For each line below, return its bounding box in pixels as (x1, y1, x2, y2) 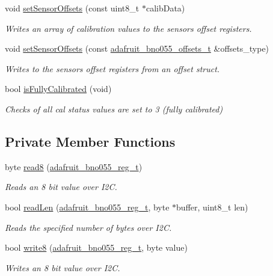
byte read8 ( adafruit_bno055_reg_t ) (5, 160, 143, 173)
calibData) (146, 2, 185, 14)
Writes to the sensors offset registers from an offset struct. (5, 62, 220, 75)
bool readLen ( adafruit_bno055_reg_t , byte (5, 200, 170, 213)
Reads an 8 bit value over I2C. (5, 180, 117, 193)
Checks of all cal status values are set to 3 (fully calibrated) (5, 102, 223, 115)
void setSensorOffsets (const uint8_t (5, 2, 140, 14)
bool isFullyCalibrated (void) (5, 82, 112, 95)
